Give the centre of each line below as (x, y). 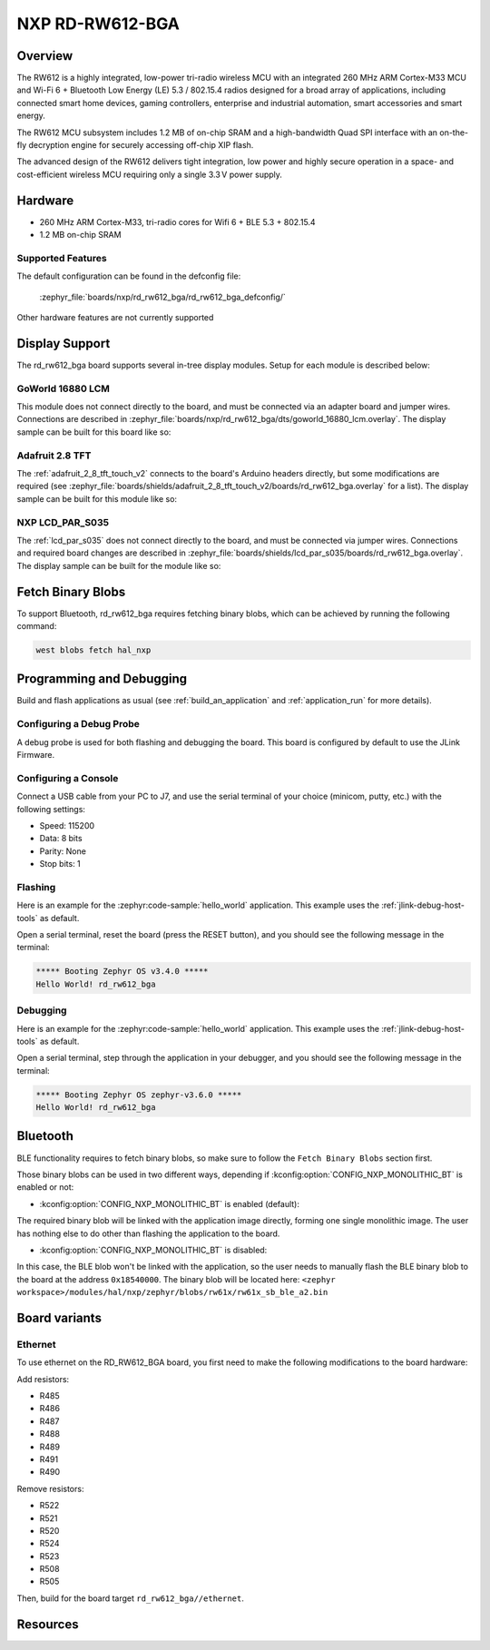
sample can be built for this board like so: (94, 432)
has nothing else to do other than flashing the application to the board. (148, 1233)
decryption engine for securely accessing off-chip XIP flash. (141, 145)
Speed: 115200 (67, 825)
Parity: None (63, 851)
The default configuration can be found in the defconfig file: (129, 276)
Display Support (64, 344)
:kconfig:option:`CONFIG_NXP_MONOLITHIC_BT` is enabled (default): (169, 1203)
